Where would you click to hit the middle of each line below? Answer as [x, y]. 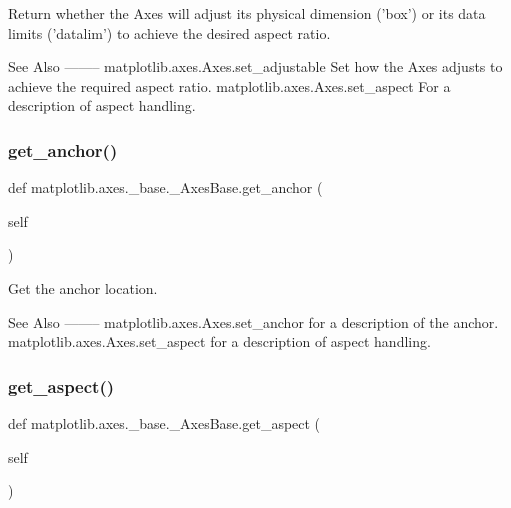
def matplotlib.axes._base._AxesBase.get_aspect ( [164, 422]
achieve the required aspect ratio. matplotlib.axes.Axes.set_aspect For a [229, 85]
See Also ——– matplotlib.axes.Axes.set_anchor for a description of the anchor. [253, 321]
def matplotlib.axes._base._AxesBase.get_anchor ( [165, 187]
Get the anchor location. [83, 287]
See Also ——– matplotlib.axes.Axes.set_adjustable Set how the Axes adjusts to [255, 66]
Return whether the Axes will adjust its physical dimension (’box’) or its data [247, 13]
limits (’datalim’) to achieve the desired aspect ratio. [169, 32]
